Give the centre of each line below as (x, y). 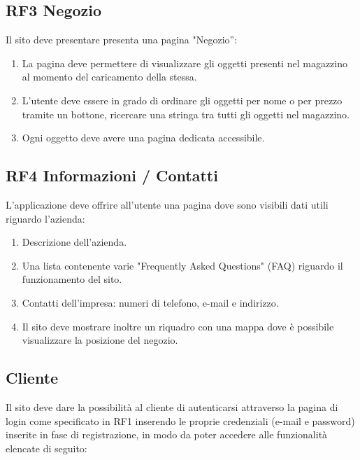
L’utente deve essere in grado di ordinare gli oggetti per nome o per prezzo (182, 100)
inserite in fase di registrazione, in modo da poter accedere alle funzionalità (167, 434)
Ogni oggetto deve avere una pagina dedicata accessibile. (143, 138)
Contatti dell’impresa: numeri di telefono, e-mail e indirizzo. (150, 302)
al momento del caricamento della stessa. (109, 77)
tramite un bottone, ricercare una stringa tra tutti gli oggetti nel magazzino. (186, 114)
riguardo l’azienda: (45, 218)
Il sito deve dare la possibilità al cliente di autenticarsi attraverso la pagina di (172, 406)
